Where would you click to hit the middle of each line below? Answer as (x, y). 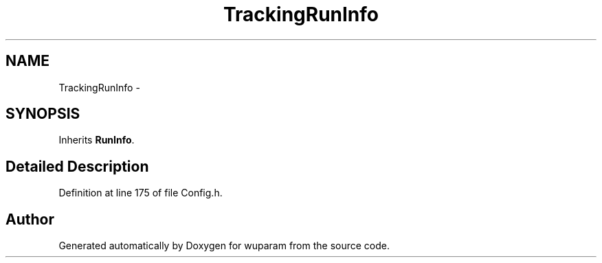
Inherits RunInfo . (97, 140)
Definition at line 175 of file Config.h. (141, 193)
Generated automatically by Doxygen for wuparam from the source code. (224, 246)
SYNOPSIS (43, 114)
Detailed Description (77, 166)
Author (30, 219)
